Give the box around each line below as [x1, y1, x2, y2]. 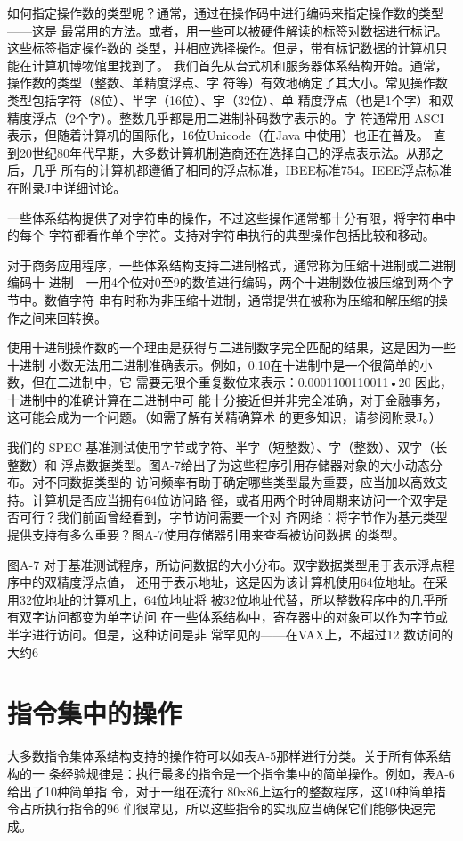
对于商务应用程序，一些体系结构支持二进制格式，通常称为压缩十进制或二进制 [7, 255, 456, 274]
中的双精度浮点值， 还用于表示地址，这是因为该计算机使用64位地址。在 [19, 573, 435, 591]
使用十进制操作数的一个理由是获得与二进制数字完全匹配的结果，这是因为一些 [7, 338, 456, 357]
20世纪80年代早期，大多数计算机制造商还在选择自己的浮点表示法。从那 [19, 143, 431, 161]
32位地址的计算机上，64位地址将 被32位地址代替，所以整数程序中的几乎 [19, 590, 435, 608]
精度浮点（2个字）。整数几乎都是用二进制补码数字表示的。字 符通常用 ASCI [7, 108, 444, 127]
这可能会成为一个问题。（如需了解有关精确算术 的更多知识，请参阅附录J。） [7, 408, 442, 426]
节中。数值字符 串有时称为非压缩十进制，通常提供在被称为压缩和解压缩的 [7, 290, 435, 309]
